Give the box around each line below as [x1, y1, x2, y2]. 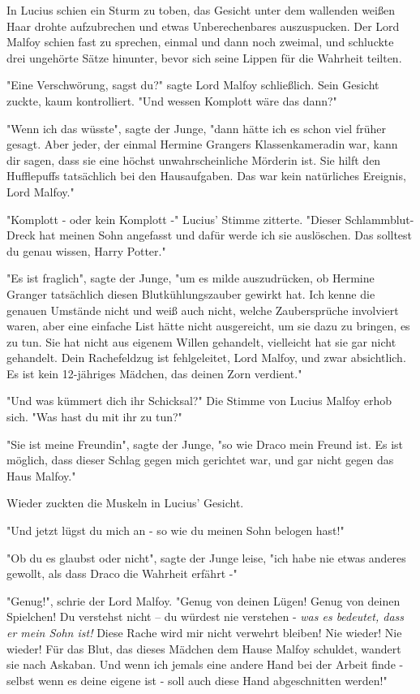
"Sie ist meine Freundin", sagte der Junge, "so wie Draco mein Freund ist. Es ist [6, 435, 404, 452]
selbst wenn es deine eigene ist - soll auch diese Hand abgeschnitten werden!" [6, 671, 388, 688]
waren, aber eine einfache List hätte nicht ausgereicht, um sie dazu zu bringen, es [6, 317, 410, 334]
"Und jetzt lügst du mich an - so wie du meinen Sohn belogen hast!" [6, 522, 345, 539]
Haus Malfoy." [6, 467, 76, 484]
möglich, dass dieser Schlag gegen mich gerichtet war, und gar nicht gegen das [6, 451, 394, 468]
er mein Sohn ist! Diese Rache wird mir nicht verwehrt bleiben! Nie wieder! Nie [6, 624, 402, 640]
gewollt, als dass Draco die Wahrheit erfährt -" [6, 565, 238, 582]
